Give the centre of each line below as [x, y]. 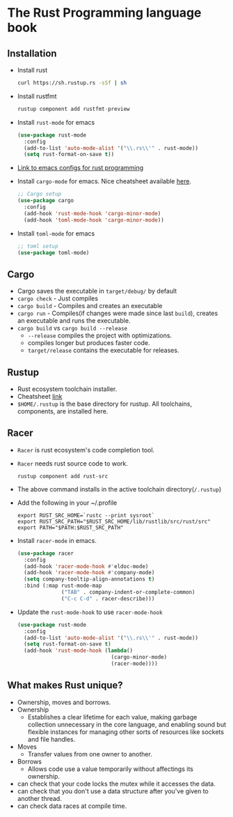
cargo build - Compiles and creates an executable [90, 306]
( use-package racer [46, 553]
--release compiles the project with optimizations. [100, 335]
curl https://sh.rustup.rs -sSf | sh [72, 83]
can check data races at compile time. [72, 806]
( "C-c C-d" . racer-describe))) [108, 598]
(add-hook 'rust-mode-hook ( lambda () [79, 651]
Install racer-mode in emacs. [57, 540]
